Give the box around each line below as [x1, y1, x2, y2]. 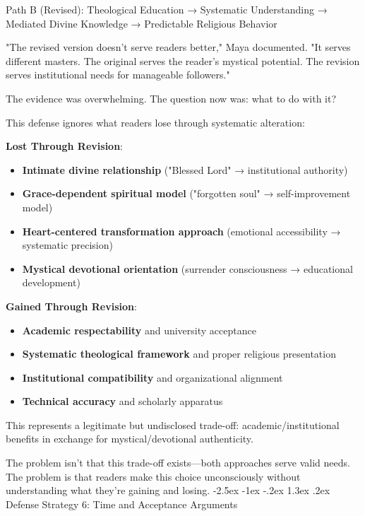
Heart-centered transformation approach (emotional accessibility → [22, 223, 341, 238]
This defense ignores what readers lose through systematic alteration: [6, 115, 305, 129]
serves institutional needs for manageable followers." [6, 67, 230, 82]
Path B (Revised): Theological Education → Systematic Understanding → [6, 2, 328, 16]
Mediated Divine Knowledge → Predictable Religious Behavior [6, 16, 277, 30]
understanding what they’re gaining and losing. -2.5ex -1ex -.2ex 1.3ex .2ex [6, 483, 330, 498]
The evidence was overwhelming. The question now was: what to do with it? [6, 90, 337, 105]
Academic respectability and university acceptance [22, 322, 256, 337]
